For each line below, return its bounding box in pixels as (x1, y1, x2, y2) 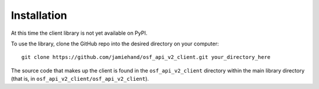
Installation (11, 9, 67, 22)
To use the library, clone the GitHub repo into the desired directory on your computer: (11, 40, 219, 47)
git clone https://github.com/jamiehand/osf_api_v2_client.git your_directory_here (21, 54, 271, 61)
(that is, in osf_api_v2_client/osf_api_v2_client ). (11, 75, 149, 83)
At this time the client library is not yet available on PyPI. (11, 29, 148, 37)
